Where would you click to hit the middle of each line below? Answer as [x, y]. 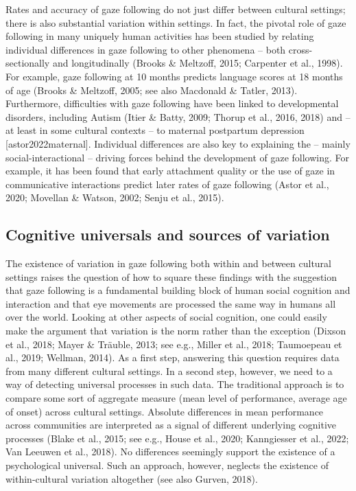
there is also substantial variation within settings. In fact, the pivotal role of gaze [176, 22]
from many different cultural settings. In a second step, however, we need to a [169, 370]
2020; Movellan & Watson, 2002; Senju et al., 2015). [115, 197]
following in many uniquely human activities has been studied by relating [160, 36]
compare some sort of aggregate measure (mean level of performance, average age [176, 398]
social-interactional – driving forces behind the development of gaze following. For [178, 157]
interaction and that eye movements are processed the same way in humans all [171, 303]
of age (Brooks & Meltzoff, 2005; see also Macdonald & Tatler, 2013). [152, 90]
